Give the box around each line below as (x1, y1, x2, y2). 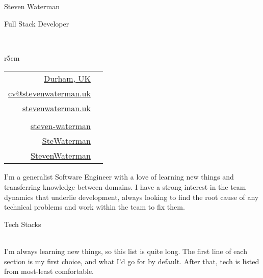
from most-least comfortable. (4, 266, 94, 276)
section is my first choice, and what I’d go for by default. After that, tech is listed (4, 256, 259, 266)
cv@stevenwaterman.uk (8, 87, 91, 99)
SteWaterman (42, 135, 91, 147)
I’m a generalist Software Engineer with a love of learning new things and (4, 171, 234, 182)
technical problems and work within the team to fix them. (4, 201, 185, 212)
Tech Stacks (4, 218, 41, 229)
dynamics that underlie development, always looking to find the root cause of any (4, 191, 259, 202)
